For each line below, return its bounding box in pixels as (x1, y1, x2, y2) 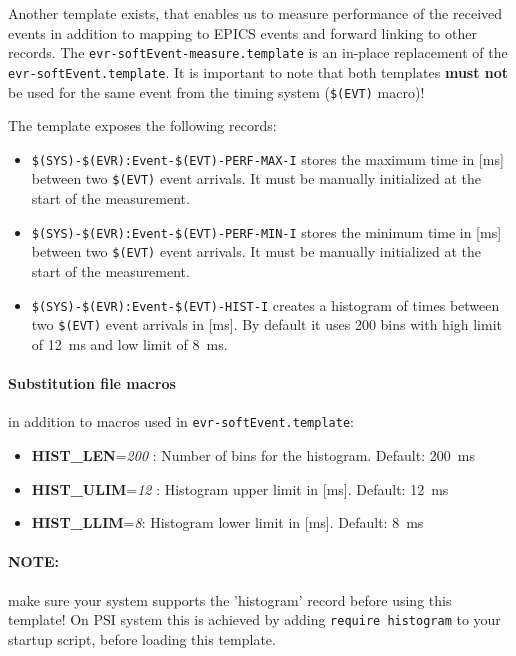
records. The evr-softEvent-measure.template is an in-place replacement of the (8, 42, 508, 63)
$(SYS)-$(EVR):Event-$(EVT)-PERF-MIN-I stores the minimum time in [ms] (31, 221, 502, 242)
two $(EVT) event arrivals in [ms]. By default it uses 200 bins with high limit (31, 314, 503, 335)
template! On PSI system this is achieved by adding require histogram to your (8, 609, 501, 630)
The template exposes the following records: (8, 115, 277, 136)
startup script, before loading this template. (8, 628, 276, 649)
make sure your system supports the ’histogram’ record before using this (8, 589, 452, 610)
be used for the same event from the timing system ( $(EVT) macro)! (8, 81, 425, 102)
